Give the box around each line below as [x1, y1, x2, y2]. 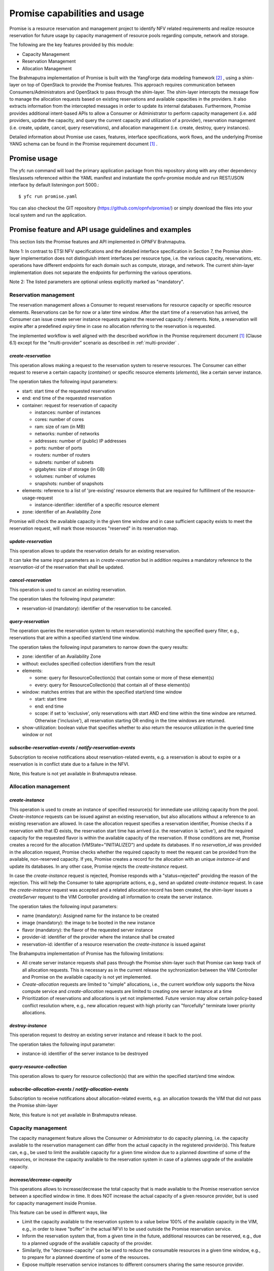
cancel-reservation [9, 577, 52, 583]
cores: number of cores [35, 416, 84, 422]
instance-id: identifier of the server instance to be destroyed [22, 1050, 148, 1057]
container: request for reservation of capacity [22, 402, 118, 408]
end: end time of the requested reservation [22, 395, 112, 401]
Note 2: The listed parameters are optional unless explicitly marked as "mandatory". [9, 279, 185, 285]
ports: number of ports [35, 445, 82, 451]
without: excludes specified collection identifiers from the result [22, 660, 156, 667]
